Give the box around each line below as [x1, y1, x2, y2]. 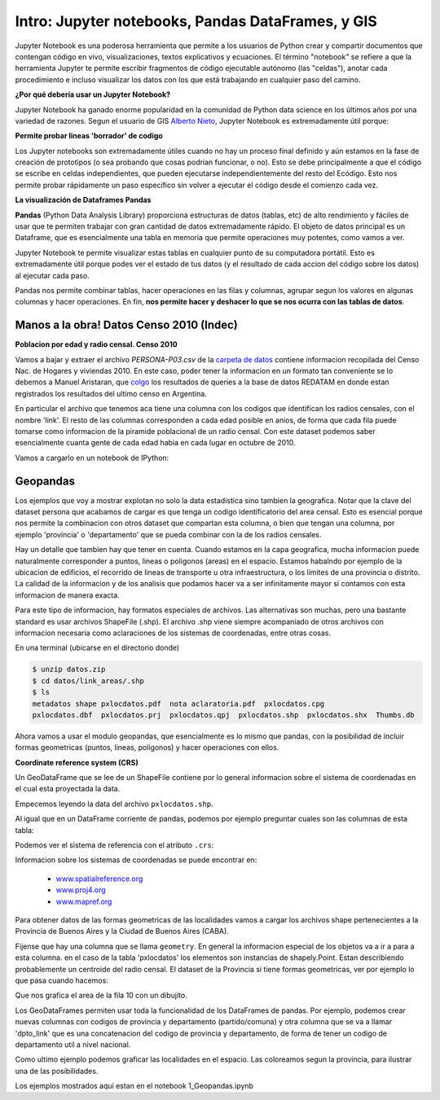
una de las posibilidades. [15, 1066, 99, 1076]
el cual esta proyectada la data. [15, 784, 121, 794]
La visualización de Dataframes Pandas [15, 195, 152, 205]
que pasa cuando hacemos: [15, 975, 109, 985]
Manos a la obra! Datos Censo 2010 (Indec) [15, 318, 238, 332]
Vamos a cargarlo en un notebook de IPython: [15, 453, 169, 462]
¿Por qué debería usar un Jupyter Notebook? [15, 90, 171, 99]
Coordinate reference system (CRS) [15, 757, 139, 767]
